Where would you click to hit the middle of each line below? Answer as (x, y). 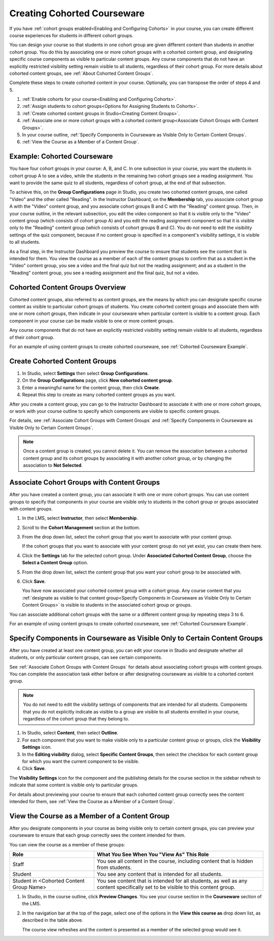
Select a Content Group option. (55, 563)
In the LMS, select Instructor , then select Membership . (80, 518)
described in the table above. (53, 920)
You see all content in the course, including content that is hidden (175, 861)
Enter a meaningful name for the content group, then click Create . (91, 387)
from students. (114, 868)
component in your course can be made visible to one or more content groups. (92, 321)
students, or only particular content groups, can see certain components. (86, 658)
